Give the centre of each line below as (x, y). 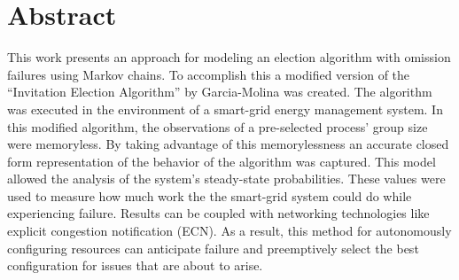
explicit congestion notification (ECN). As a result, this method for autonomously (229, 231)
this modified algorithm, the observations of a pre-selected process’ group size (218, 126)
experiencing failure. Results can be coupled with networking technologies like (218, 213)
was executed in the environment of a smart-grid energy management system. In (225, 109)
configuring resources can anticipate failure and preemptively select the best (213, 248)
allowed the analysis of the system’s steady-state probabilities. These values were (226, 179)
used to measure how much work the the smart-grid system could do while (210, 195)
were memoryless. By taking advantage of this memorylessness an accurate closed (228, 144)
